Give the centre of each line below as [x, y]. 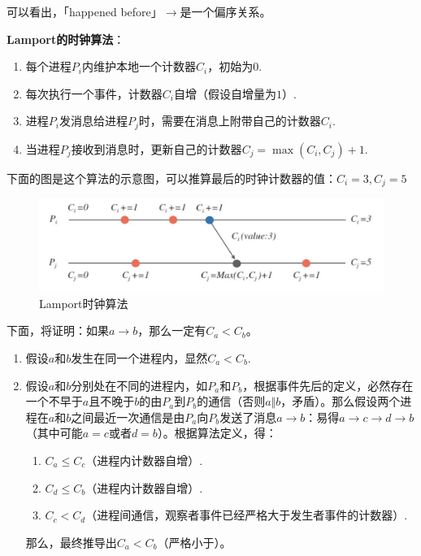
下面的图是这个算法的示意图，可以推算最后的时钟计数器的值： [171, 178]
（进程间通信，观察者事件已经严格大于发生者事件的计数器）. [247, 515]
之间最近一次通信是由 [128, 417]
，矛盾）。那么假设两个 [341, 401]
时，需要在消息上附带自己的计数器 [230, 121]
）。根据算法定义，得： [217, 433]
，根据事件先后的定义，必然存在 [328, 385]
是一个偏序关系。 [226, 11]
